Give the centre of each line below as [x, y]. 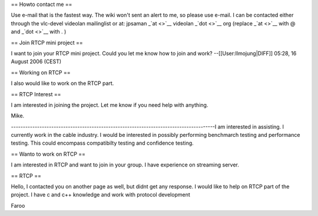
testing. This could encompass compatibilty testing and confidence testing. [102, 143]
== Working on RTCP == [41, 72]
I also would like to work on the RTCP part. [62, 83]
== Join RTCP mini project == [47, 42]
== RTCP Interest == [36, 94]
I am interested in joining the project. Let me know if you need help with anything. [110, 105]
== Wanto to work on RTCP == [48, 154]
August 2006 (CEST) [36, 61]
